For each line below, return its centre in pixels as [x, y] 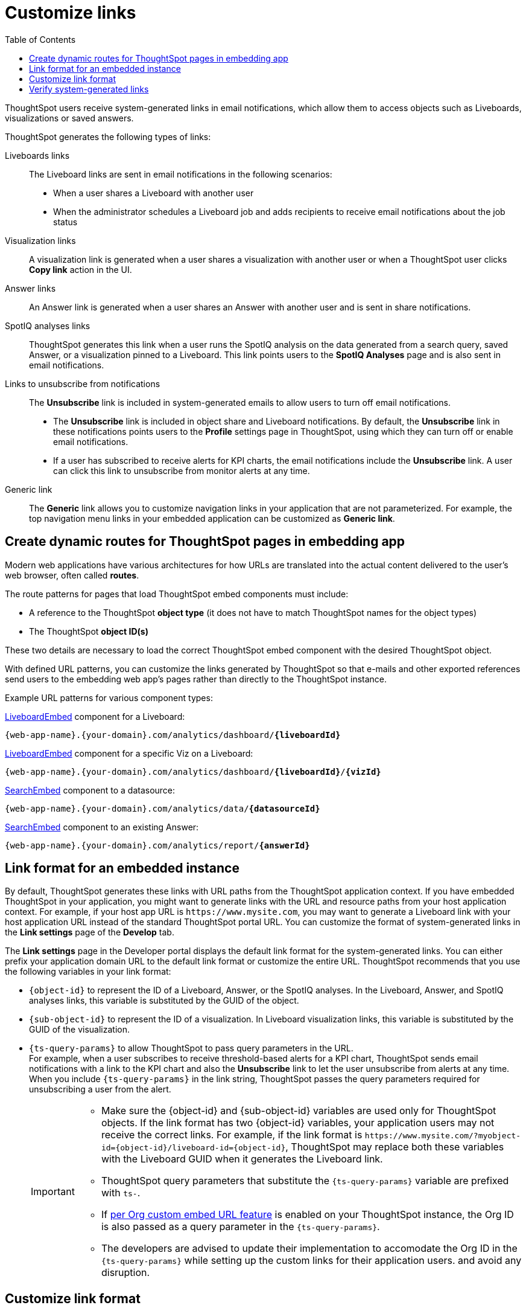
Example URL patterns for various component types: [109, 697]
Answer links [30, 288]
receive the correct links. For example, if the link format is [232, 1135]
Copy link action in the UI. [81, 269]
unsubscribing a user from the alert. [100, 1089]
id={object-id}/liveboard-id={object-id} [193, 1148]
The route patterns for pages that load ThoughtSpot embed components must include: [177, 594]
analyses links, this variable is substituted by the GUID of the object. [164, 1001]
